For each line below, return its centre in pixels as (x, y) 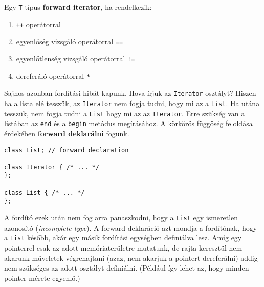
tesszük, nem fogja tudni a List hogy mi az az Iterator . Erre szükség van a (125, 113)
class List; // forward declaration (67, 150)
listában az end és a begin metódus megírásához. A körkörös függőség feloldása (128, 123)
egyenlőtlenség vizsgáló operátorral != (75, 58)
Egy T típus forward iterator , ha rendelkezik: (78, 7)
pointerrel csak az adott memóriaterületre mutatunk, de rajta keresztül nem (123, 248)
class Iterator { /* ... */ (52, 167)
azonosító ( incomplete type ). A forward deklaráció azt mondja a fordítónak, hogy (131, 227)
